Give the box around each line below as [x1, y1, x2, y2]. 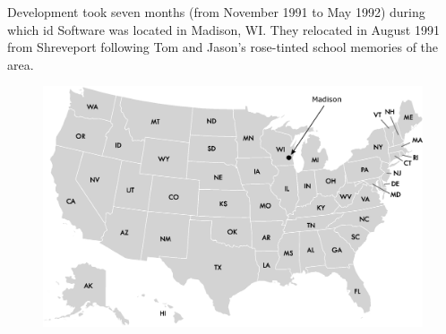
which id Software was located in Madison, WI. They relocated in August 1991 [7, 20, 440, 39]
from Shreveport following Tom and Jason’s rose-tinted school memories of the [7, 38, 439, 56]
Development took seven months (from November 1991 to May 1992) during [7, 3, 425, 21]
